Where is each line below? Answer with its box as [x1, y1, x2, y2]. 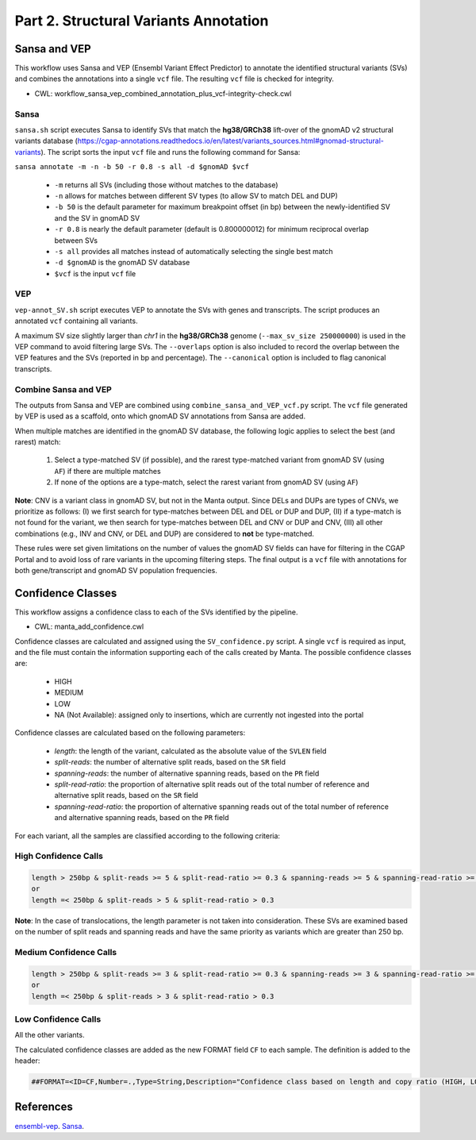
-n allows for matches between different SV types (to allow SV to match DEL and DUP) [54, 191, 338, 200]
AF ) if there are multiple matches [54, 466, 162, 476]
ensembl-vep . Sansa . [14, 1121, 85, 1130]
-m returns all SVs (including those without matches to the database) [54, 179, 278, 190]
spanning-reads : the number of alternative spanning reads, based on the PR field [54, 768, 320, 778]
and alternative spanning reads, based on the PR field [54, 813, 229, 822]
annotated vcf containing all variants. [14, 316, 138, 325]
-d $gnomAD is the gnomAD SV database [54, 258, 190, 268]
